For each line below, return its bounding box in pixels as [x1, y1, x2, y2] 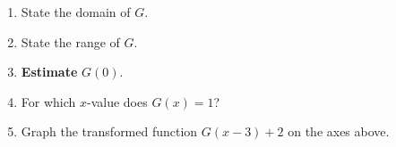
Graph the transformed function [21, 122, 198, 141]
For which [21, 92, 76, 110]
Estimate [21, 62, 78, 81]
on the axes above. [288, 122, 390, 141]
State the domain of [21, 3, 131, 20]
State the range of [21, 32, 120, 51]
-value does [87, 92, 148, 110]
